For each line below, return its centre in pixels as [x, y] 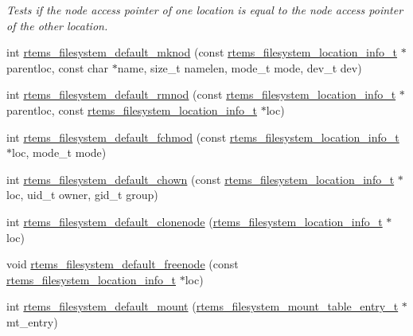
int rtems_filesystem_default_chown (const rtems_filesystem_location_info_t [201, 179]
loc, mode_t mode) [59, 152]
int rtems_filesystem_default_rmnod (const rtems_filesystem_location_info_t [201, 94]
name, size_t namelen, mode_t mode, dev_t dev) [240, 67]
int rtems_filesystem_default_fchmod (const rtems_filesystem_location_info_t [203, 137]
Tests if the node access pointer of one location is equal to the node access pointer [205, 10]
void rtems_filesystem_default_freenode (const [123, 264]
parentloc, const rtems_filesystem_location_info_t [132, 109]
